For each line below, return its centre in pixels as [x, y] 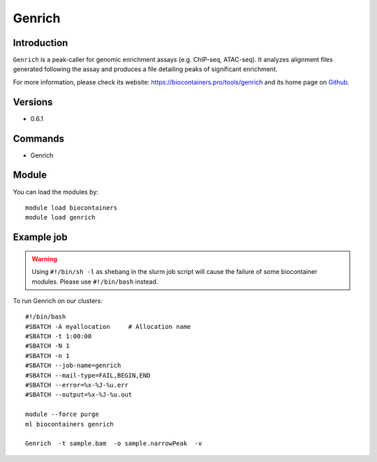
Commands [39, 138]
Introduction [40, 43]
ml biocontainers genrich [70, 424]
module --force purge [62, 414]
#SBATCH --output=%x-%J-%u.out [79, 395]
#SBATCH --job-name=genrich [73, 365]
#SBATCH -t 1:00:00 [59, 337]
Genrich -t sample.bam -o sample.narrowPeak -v [114, 444]
